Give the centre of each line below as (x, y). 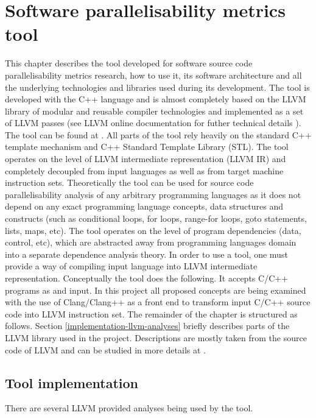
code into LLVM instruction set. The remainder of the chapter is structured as (151, 313)
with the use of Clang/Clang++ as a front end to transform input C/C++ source (158, 302)
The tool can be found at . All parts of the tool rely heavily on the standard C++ (158, 134)
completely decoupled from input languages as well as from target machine (144, 170)
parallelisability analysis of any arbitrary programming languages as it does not (153, 194)
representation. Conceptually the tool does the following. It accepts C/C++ (147, 278)
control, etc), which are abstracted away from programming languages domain (151, 242)
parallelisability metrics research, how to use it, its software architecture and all (153, 75)
